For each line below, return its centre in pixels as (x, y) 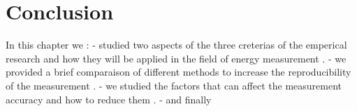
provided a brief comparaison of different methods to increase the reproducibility (178, 72)
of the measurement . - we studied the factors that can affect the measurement (174, 85)
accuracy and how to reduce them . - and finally (109, 99)
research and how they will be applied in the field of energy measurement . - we (176, 58)
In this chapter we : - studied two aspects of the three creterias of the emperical (176, 45)
